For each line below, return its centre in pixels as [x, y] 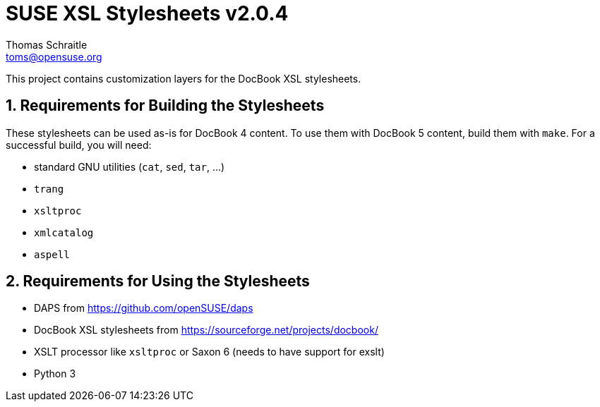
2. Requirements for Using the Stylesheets [158, 281]
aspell [52, 254]
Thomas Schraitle [47, 44]
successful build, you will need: [79, 145]
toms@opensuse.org [54, 56]
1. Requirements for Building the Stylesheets [165, 106]
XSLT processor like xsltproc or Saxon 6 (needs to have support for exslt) [209, 352]
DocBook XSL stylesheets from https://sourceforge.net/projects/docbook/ [206, 330]
